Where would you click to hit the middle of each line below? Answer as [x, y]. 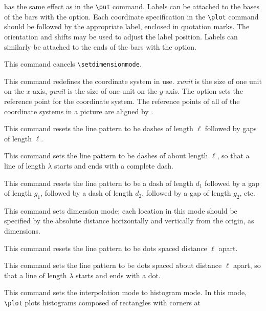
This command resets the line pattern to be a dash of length [99, 183]
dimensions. [22, 231]
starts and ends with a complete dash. [114, 165]
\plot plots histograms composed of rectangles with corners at [103, 303]
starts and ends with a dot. [118, 275]
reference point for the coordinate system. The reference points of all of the [122, 101]
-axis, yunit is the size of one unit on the [94, 91]
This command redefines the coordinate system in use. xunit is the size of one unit [133, 81]
